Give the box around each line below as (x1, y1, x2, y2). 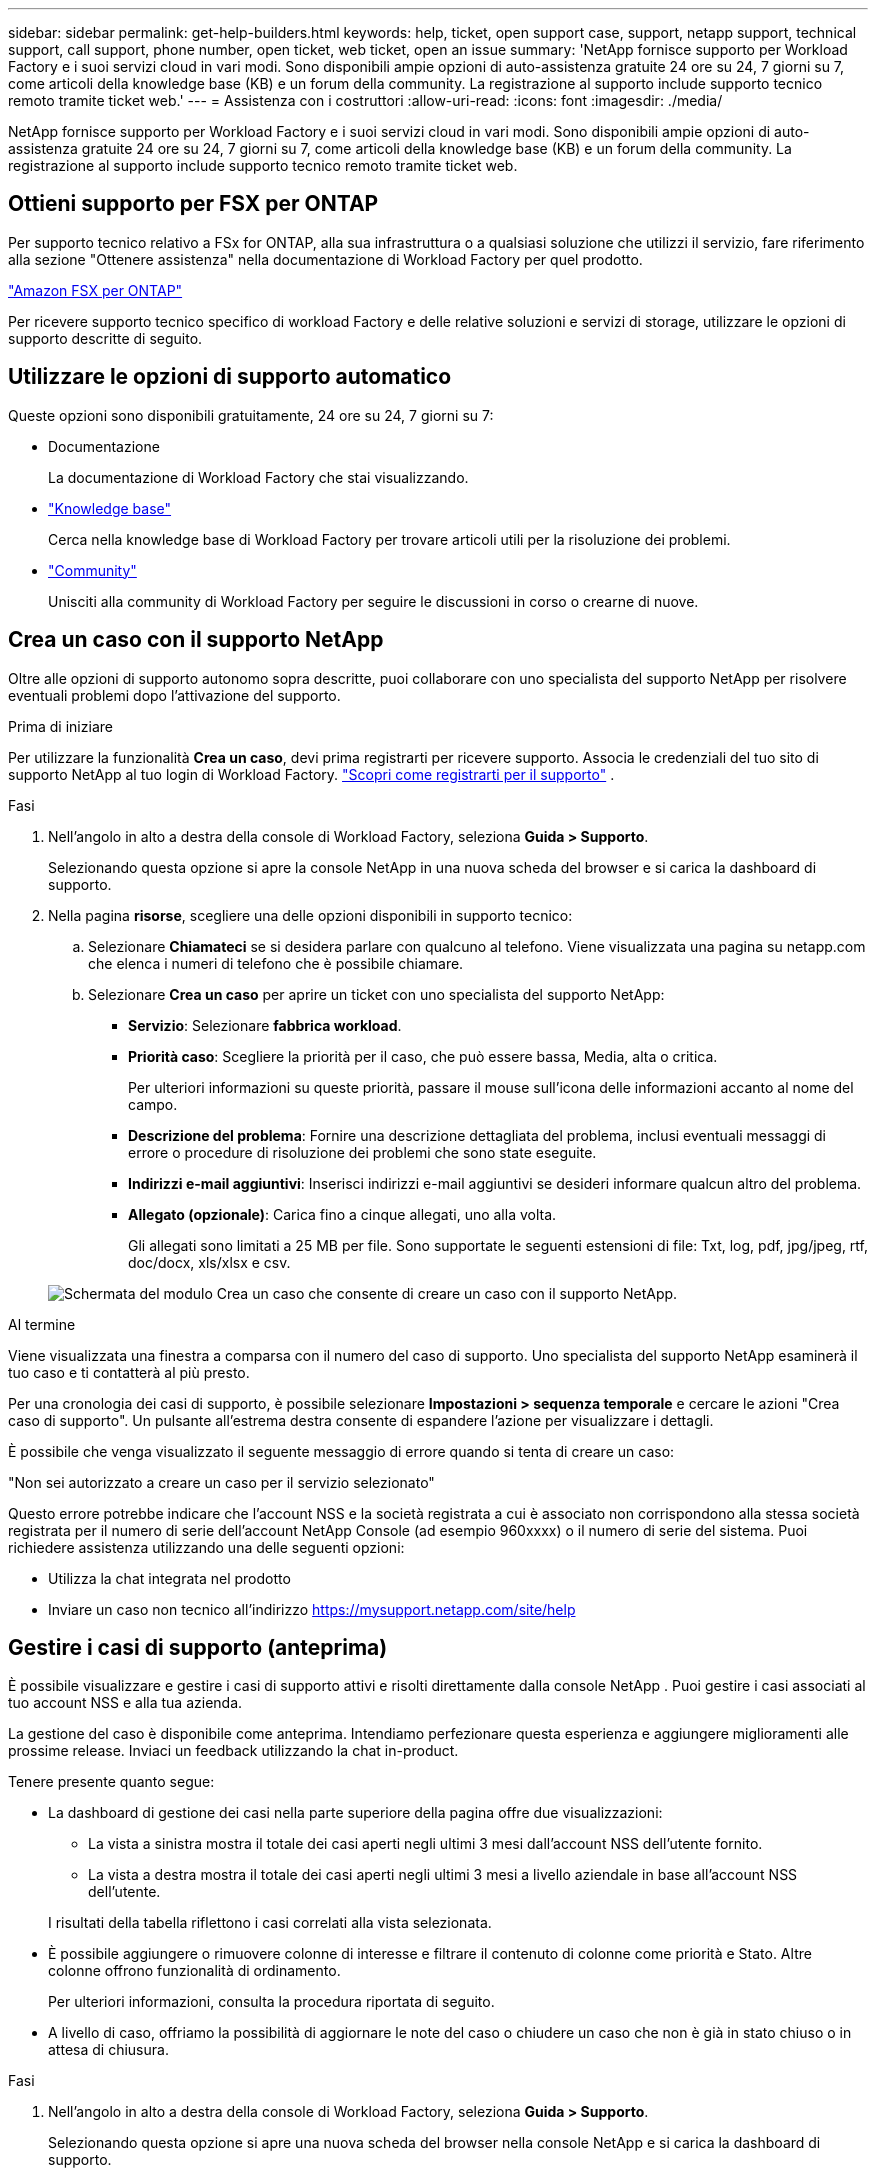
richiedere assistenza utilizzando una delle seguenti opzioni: (8, 1538, 405, 1556)
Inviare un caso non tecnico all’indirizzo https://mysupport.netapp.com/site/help (48, 1600, 576, 1618)
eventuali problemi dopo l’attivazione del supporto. (8, 686, 341, 704)
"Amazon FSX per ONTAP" (8, 281, 183, 299)
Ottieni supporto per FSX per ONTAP (8, 191, 379, 217)
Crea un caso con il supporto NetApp (8, 627, 384, 653)
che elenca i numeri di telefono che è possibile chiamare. (88, 954, 464, 972)
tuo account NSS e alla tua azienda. (8, 1694, 243, 1712)
